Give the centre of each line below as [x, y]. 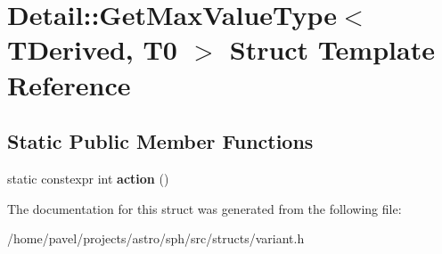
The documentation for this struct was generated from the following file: [205, 208]
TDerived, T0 [92, 49]
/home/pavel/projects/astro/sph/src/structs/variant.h [156, 238]
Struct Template [332, 49]
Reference [69, 84]
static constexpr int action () [88, 178]
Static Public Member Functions [160, 141]
